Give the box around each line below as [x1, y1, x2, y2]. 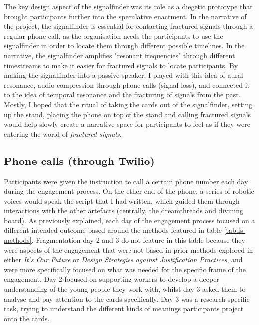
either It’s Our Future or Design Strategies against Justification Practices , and [4, 254, 243, 265]
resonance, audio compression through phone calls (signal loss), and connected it [4, 79, 250, 90]
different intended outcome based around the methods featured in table [4, 225, 222, 235]
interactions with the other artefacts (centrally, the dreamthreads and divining [4, 205, 244, 216]
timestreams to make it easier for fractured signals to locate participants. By [4, 60, 238, 70]
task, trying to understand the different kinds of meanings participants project [4, 303, 244, 314]
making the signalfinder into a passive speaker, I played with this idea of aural [4, 70, 243, 80]
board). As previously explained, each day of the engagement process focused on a [4, 215, 255, 225]
